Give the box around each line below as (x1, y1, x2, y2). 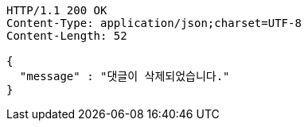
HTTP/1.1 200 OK (6, 4, 107, 17)
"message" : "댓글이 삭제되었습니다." (19, 70, 230, 83)
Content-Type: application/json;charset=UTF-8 (6, 17, 302, 29)
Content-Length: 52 (6, 29, 127, 42)
